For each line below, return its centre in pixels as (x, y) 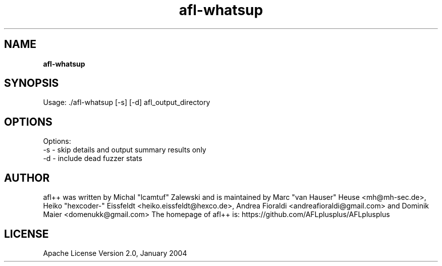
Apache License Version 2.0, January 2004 (115, 253)
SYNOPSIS (32, 83)
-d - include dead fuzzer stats (93, 158)
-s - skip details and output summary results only (125, 150)
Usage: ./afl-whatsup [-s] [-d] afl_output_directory (127, 102)
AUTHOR (27, 178)
